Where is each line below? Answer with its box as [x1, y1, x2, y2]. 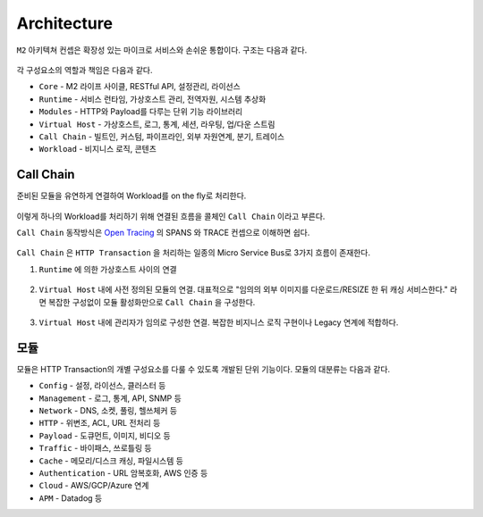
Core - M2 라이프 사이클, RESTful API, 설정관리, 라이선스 [38, 81, 241, 92]
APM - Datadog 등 [38, 492, 103, 504]
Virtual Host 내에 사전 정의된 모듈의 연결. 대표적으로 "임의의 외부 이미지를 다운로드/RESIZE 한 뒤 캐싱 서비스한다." [38, 284, 448, 295]
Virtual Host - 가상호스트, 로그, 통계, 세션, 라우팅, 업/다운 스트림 [38, 119, 275, 129]
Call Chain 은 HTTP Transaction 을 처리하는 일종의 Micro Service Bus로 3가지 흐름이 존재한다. [16, 247, 371, 258]
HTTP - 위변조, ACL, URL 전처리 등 [38, 418, 161, 429]
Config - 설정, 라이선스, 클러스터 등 [38, 380, 166, 391]
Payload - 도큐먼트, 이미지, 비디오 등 [38, 429, 171, 441]
